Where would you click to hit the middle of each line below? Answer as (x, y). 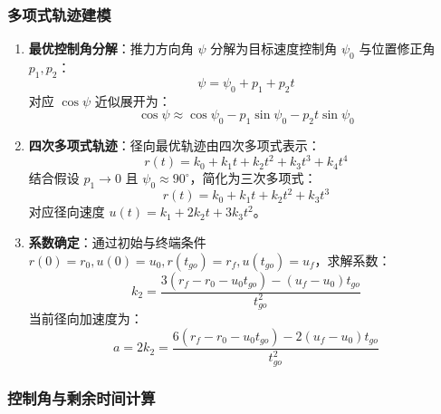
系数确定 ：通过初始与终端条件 (117, 241)
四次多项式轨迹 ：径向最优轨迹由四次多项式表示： (174, 145)
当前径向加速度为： (86, 318)
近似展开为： (133, 100)
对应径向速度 (67, 212)
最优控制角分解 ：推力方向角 (111, 48)
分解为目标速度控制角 (274, 48)
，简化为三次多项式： (253, 178)
